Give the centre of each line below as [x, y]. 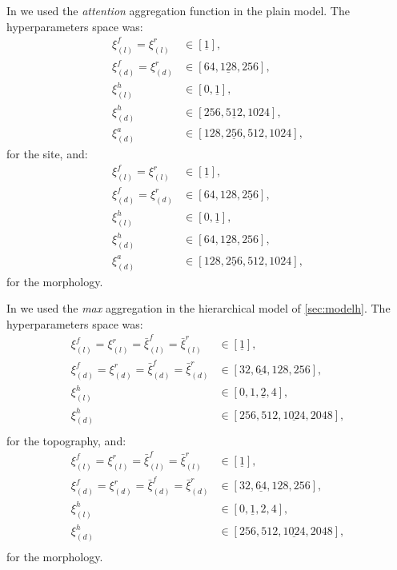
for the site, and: [47, 154]
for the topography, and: [66, 440]
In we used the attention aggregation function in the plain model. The [178, 10]
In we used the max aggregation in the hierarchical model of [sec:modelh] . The [198, 308]
